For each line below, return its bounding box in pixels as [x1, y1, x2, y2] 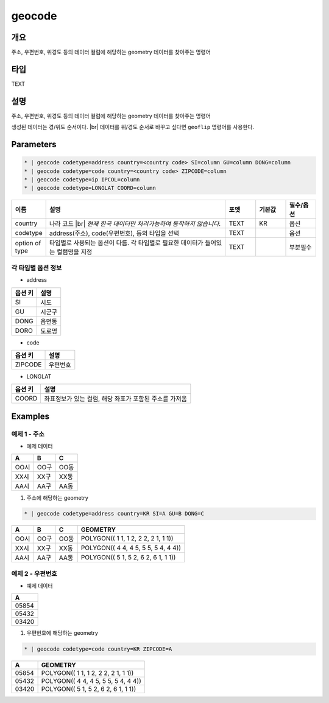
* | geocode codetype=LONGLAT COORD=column [24, 184, 157, 192]
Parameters [11, 139, 57, 150]
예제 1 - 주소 [11, 430, 45, 438]
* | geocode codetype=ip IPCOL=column [24, 177, 140, 183]
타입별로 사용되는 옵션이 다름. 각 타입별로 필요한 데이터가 [49, 239, 203, 247]
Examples [11, 411, 50, 421]
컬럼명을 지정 [56, 248, 93, 256]
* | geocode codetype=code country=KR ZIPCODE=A [24, 645, 172, 652]
